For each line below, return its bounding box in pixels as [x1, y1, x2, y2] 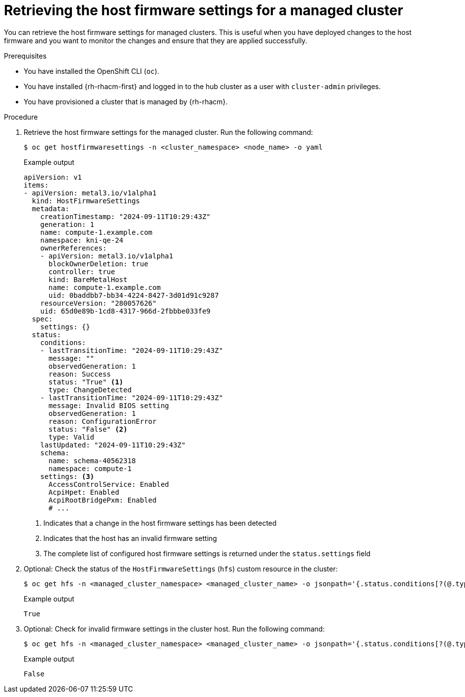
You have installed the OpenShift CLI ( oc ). [24, 66, 160, 75]
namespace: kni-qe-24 [40, 236, 124, 244]
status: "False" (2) [48, 425, 128, 433]
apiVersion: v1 [24, 173, 82, 181]
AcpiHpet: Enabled [48, 488, 119, 496]
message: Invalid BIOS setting [48, 401, 169, 410]
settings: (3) [40, 472, 95, 480]
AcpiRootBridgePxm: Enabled [48, 496, 157, 504]
